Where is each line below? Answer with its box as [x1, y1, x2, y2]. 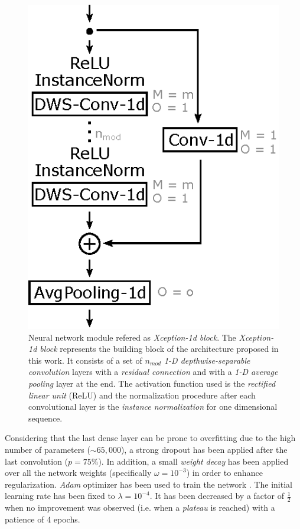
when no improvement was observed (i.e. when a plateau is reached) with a [5, 501, 275, 514]
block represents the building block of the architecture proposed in [40, 342, 279, 355]
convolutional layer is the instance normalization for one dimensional [28, 400, 278, 413]
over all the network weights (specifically [5, 466, 152, 479]
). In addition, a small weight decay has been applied [98, 455, 289, 467]
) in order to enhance [186, 466, 263, 479]
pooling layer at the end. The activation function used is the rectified [28, 377, 276, 390]
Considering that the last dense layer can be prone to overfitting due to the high [5, 432, 296, 444]
